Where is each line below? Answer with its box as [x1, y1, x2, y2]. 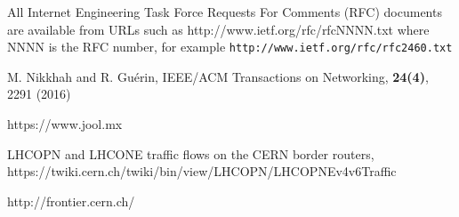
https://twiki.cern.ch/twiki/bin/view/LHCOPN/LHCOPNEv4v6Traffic [7, 162, 397, 181]
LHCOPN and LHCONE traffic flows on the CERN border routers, [7, 144, 374, 163]
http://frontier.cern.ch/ [7, 191, 135, 210]
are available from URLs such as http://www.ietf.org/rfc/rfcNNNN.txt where [7, 20, 430, 38]
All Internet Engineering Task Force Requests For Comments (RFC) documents [7, 3, 442, 20]
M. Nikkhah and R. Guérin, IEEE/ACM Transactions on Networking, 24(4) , [7, 67, 429, 85]
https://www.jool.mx [7, 115, 123, 133]
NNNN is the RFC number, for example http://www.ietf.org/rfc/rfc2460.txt [7, 37, 453, 56]
